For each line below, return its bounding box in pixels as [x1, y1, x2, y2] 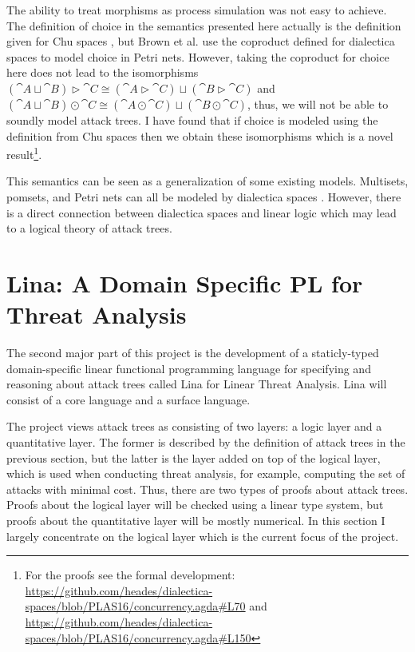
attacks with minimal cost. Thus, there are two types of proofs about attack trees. [6, 480, 409, 497]
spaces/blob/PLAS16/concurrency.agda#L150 [25, 629, 251, 646]
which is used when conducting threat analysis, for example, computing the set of [6, 465, 405, 482]
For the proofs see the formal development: [25, 567, 235, 583]
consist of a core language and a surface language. [6, 391, 251, 407]
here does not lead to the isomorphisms [6, 64, 199, 81]
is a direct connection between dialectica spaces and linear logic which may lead [6, 204, 397, 221]
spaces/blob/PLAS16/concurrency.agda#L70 [25, 598, 246, 614]
